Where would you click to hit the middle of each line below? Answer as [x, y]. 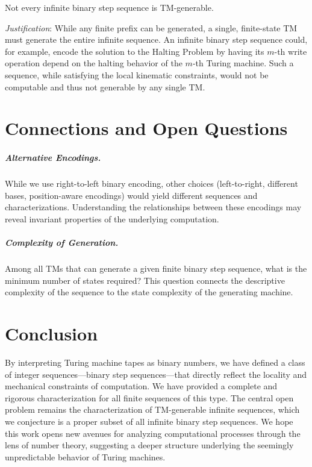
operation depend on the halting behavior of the [94, 63]
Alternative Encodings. [53, 158]
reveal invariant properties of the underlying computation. [112, 218]
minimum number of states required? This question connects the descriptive [145, 280]
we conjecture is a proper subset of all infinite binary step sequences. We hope [149, 421]
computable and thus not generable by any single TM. [105, 86]
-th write [291, 51]
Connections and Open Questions [146, 128]
